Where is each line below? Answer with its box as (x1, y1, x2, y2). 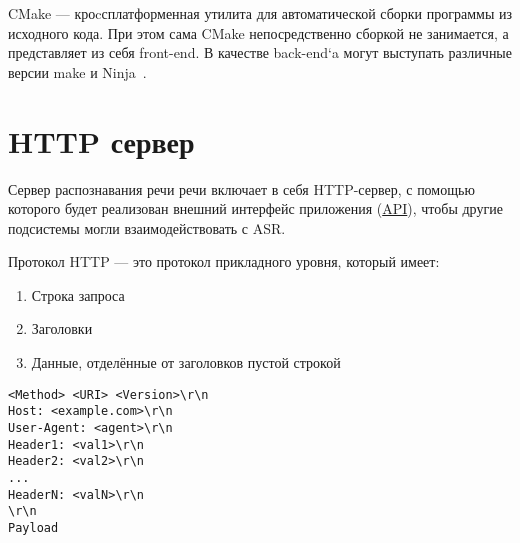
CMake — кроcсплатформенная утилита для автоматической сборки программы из (8, 3, 513, 23)
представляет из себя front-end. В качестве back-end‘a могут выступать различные (8, 42, 512, 63)
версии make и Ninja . (8, 61, 147, 82)
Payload (8, 520, 59, 535)
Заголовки (31, 318, 93, 339)
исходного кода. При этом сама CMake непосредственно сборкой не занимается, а (8, 22, 509, 43)
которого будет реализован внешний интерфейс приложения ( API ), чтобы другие (8, 198, 503, 219)
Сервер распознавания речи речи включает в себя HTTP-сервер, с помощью (8, 178, 475, 199)
